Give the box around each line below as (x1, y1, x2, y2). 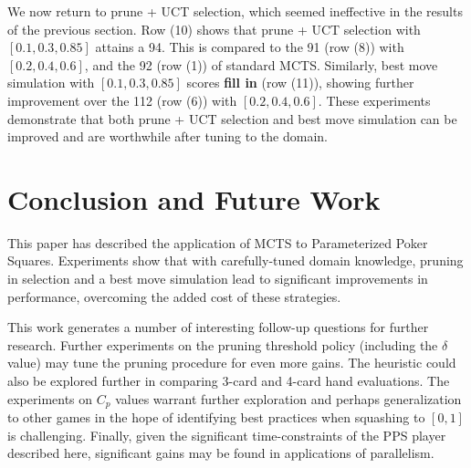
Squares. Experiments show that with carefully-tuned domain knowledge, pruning (7, 251, 464, 270)
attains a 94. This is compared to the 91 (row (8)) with (95, 37, 404, 57)
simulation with (7, 73, 95, 92)
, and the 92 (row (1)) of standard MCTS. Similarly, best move (84, 55, 438, 74)
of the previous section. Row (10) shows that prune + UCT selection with (7, 19, 421, 38)
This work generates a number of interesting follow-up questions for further (7, 317, 429, 337)
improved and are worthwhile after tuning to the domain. (7, 127, 328, 146)
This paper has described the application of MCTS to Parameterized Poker (7, 233, 428, 252)
